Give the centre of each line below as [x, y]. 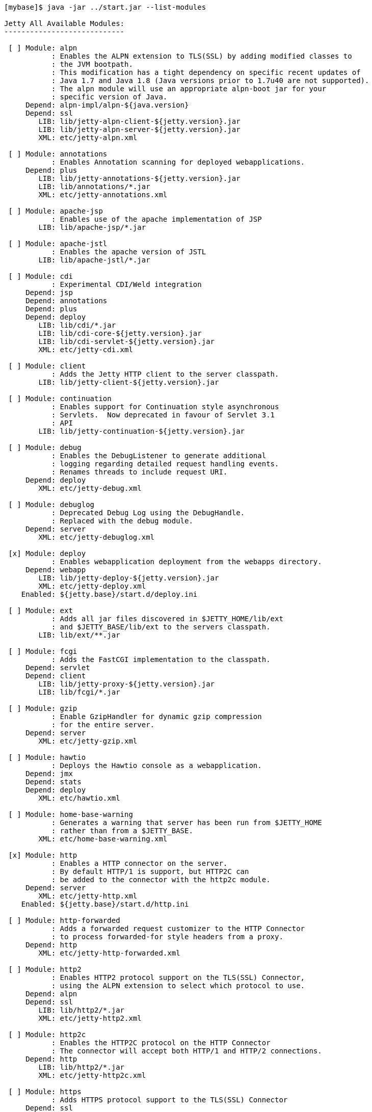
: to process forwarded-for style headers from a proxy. [167, 937]
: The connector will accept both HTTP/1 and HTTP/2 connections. [187, 1051]
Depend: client [56, 676]
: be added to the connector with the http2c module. [161, 880]
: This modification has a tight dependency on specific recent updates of [206, 72]
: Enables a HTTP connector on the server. [139, 863]
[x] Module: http [43, 855]
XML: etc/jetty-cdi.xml [86, 350]
